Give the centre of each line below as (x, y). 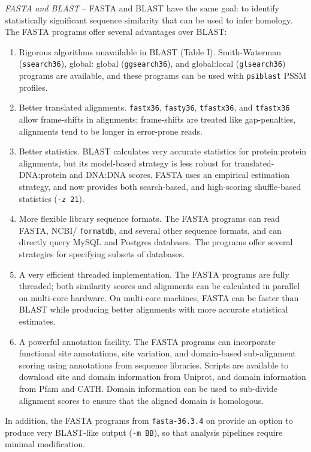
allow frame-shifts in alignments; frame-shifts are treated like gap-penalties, (157, 119)
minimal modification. (45, 444)
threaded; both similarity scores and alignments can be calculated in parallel (159, 286)
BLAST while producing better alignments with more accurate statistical (153, 309)
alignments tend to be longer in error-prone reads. (111, 131)
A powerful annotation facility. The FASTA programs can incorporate (147, 341)
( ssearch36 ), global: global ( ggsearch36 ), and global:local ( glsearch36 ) (152, 63)
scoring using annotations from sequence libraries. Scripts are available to (154, 365)
